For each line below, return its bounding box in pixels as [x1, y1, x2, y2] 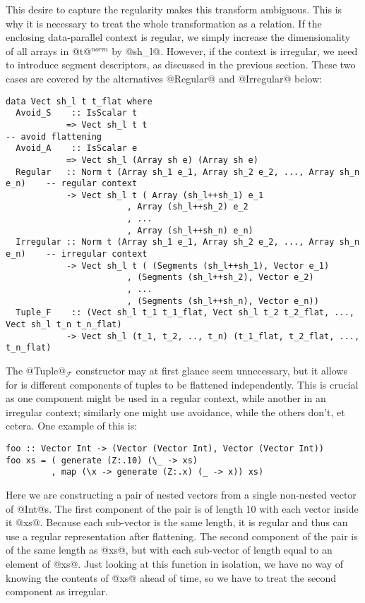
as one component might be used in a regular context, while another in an [6, 391, 326, 406]
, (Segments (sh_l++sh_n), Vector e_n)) [126, 296, 319, 306]
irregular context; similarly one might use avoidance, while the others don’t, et [6, 404, 345, 419]
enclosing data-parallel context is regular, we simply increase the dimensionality [6, 30, 351, 44]
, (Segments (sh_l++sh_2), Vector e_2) [126, 272, 314, 283]
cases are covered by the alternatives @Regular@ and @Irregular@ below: [6, 71, 322, 85]
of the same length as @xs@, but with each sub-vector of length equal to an [6, 542, 333, 557]
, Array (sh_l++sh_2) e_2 [126, 202, 249, 212]
